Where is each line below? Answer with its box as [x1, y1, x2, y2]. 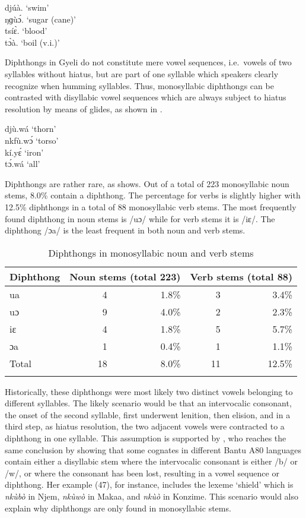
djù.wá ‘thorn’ [5, 122, 56, 135]
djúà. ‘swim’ [5, 1, 49, 13]
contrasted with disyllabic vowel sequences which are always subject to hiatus [5, 91, 286, 103]
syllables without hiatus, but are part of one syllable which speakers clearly [5, 67, 279, 80]
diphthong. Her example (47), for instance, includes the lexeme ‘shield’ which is [5, 478, 294, 491]
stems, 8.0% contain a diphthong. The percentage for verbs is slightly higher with [5, 189, 301, 201]
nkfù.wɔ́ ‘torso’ [5, 134, 59, 146]
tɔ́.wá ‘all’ [5, 157, 40, 170]
